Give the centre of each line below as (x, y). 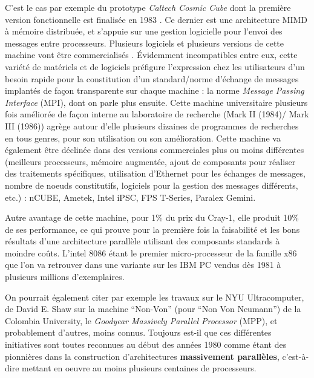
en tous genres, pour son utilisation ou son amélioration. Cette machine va (143, 138)
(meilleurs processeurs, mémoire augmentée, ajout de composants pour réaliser (150, 161)
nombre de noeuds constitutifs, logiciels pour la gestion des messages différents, (152, 185)
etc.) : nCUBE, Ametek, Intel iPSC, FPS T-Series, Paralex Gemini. (130, 197)
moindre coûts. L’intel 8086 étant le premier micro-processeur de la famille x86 (151, 253)
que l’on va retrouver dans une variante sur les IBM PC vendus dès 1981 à (143, 265)
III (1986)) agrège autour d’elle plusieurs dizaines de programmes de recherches (152, 125)
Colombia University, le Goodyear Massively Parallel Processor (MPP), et (141, 320)
